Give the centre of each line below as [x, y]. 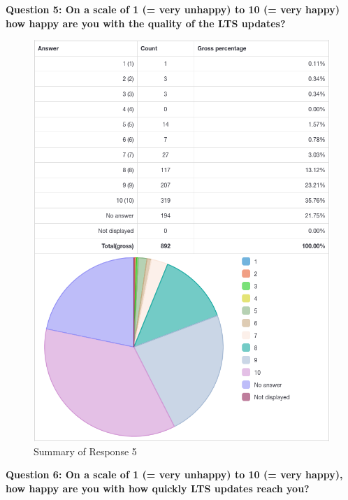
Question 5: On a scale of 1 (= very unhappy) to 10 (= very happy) [173, 9]
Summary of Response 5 [85, 451]
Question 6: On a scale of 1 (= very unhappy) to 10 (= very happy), [174, 474]
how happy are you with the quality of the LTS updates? [146, 23]
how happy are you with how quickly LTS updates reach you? [158, 488]
